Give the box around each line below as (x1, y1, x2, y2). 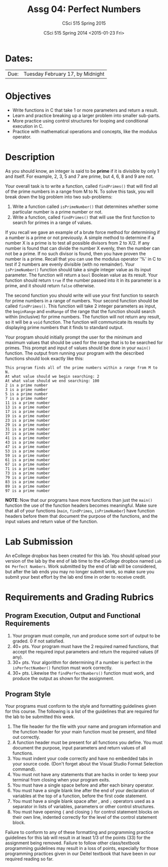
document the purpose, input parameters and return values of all (12, 745, 146, 751)
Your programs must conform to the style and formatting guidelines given (5, 703, 156, 709)
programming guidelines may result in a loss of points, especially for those (5, 845, 158, 851)
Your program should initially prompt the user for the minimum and (5, 334, 142, 340)
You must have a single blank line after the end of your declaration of (12, 788, 155, 794)
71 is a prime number (5, 466, 50, 471)
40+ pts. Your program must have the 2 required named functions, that (12, 643, 159, 649)
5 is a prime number (5, 391, 48, 396)
